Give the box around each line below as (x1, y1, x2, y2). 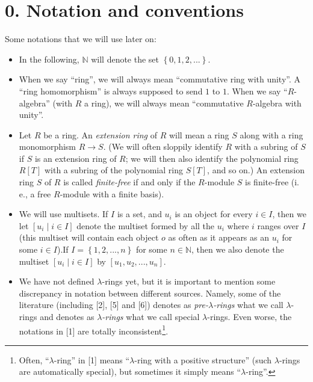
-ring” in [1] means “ (54, 353, 130, 366)
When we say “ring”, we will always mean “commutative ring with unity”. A (19, 73, 301, 85)
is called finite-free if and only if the (63, 176, 196, 188)
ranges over (257, 219, 299, 232)
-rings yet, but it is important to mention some (102, 275, 276, 288)
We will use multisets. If (19, 208, 108, 220)
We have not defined (19, 275, 95, 288)
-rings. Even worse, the (207, 310, 292, 322)
